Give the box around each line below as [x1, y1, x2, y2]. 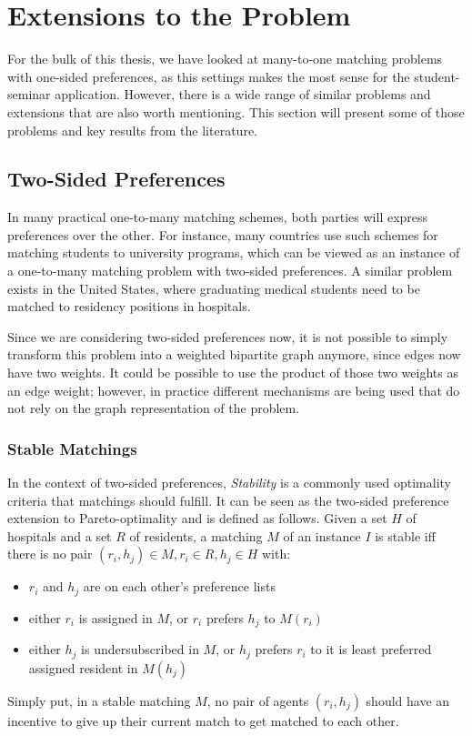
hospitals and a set [7, 526, 112, 545]
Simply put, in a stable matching [7, 691, 191, 710]
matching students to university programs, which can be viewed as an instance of [7, 243, 460, 262]
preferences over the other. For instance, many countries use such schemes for [7, 225, 438, 244]
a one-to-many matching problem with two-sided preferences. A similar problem [7, 261, 453, 280]
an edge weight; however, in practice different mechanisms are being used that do [7, 380, 460, 399]
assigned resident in [28, 658, 138, 677]
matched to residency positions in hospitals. [7, 297, 251, 316]
